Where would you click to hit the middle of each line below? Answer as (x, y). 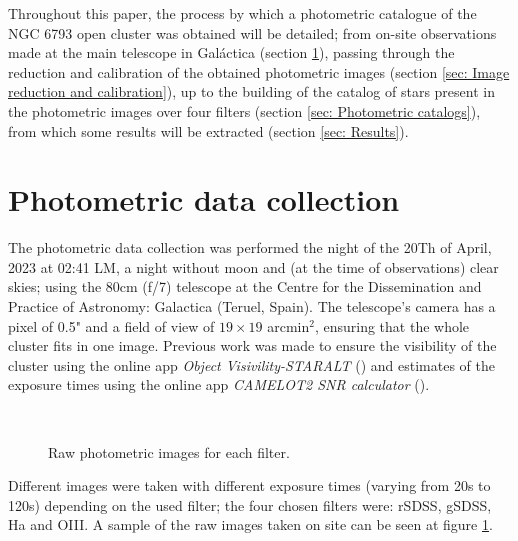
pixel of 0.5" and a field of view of (111, 325)
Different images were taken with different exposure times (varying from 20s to (249, 485)
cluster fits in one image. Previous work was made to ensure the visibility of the (252, 345)
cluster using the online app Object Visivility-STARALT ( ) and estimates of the (251, 364)
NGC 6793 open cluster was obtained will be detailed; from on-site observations (252, 32)
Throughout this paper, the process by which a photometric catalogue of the (242, 13)
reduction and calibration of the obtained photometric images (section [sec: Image (259, 71)
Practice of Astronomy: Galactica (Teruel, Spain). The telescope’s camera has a (252, 306)
